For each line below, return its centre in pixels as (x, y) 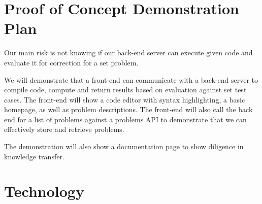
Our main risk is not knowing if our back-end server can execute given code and (128, 53)
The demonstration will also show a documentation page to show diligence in (124, 146)
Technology (44, 191)
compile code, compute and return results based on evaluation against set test (125, 90)
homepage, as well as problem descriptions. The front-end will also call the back (128, 109)
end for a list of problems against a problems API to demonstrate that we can (125, 119)
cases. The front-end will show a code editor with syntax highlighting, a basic (125, 99)
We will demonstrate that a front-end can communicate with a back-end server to (131, 79)
